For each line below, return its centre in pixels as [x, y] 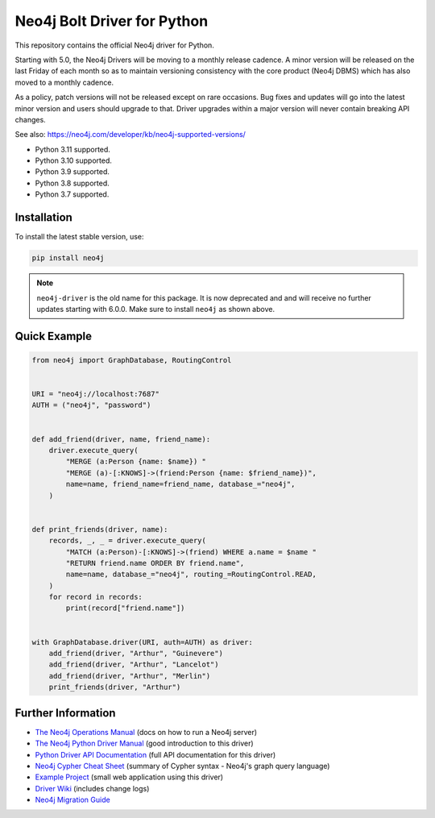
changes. [30, 119]
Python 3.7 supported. [72, 194]
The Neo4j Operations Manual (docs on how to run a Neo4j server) [146, 732]
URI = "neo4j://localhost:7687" [96, 394]
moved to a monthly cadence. [64, 82]
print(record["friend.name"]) [125, 608]
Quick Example [54, 336]
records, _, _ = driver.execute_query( [128, 541]
